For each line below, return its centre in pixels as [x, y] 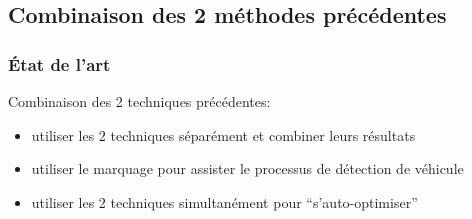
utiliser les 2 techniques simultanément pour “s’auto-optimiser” [224, 201]
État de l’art [59, 63]
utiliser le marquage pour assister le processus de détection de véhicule [247, 168]
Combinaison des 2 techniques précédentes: [139, 101]
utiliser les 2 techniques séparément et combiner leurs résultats [223, 134]
